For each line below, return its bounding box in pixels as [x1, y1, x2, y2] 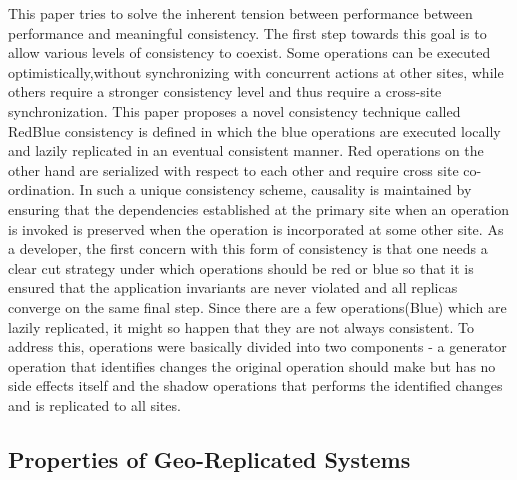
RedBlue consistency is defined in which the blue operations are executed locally [8, 120, 501, 141]
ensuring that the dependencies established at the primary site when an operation [8, 198, 510, 219]
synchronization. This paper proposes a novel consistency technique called [8, 100, 461, 121]
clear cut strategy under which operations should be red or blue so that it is [8, 257, 474, 278]
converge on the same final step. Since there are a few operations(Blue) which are [8, 296, 507, 317]
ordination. [8, 179, 75, 200]
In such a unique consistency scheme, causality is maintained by [79, 179, 472, 200]
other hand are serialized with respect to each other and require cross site [8, 159, 459, 180]
